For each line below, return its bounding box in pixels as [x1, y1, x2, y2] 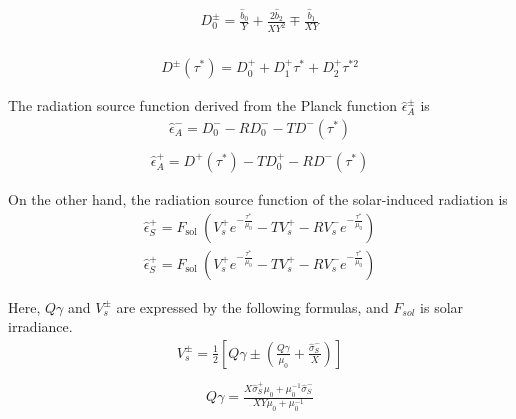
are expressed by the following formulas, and [116, 296, 389, 317]
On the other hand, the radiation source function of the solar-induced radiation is [8, 188, 508, 209]
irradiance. [8, 316, 73, 337]
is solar [420, 296, 464, 317]
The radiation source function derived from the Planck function [8, 95, 397, 116]
